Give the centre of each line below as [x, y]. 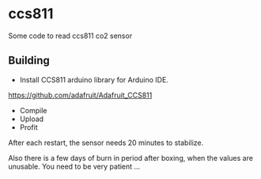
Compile [33, 110]
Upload [32, 119]
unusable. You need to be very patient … [74, 166]
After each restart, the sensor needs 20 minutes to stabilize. [106, 143]
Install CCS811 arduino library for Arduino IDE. [94, 79]
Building [29, 61]
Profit [28, 127]
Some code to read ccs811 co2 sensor [70, 36]
